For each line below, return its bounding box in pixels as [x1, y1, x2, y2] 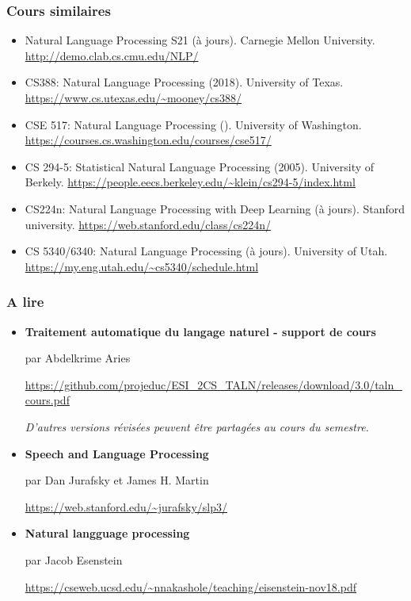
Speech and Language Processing [25, 445, 209, 461]
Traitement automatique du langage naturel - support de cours [25, 323, 376, 339]
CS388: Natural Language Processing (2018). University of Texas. [25, 74, 344, 90]
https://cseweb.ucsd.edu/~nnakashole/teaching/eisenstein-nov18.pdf [25, 578, 356, 595]
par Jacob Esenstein [25, 551, 123, 568]
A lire [6, 292, 44, 312]
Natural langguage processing [25, 525, 190, 542]
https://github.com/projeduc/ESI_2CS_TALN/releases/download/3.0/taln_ [25, 376, 402, 392]
